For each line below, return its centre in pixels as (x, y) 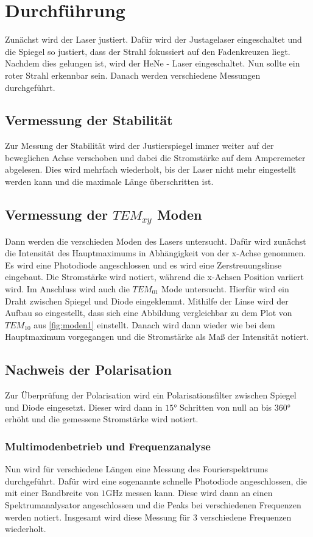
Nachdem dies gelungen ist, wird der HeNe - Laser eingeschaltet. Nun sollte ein (153, 63)
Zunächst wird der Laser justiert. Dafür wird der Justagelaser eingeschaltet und (153, 39)
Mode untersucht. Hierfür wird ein (225, 289)
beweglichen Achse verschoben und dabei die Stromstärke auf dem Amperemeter (155, 157)
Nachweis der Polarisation (88, 369)
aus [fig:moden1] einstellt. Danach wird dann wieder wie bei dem (154, 324)
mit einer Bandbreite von (52, 493)
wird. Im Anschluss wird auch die (67, 289)
